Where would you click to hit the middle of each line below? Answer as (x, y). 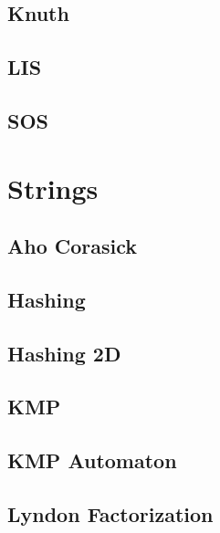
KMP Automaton (92, 460)
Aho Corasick (73, 246)
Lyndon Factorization (110, 514)
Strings (53, 188)
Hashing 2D (64, 353)
